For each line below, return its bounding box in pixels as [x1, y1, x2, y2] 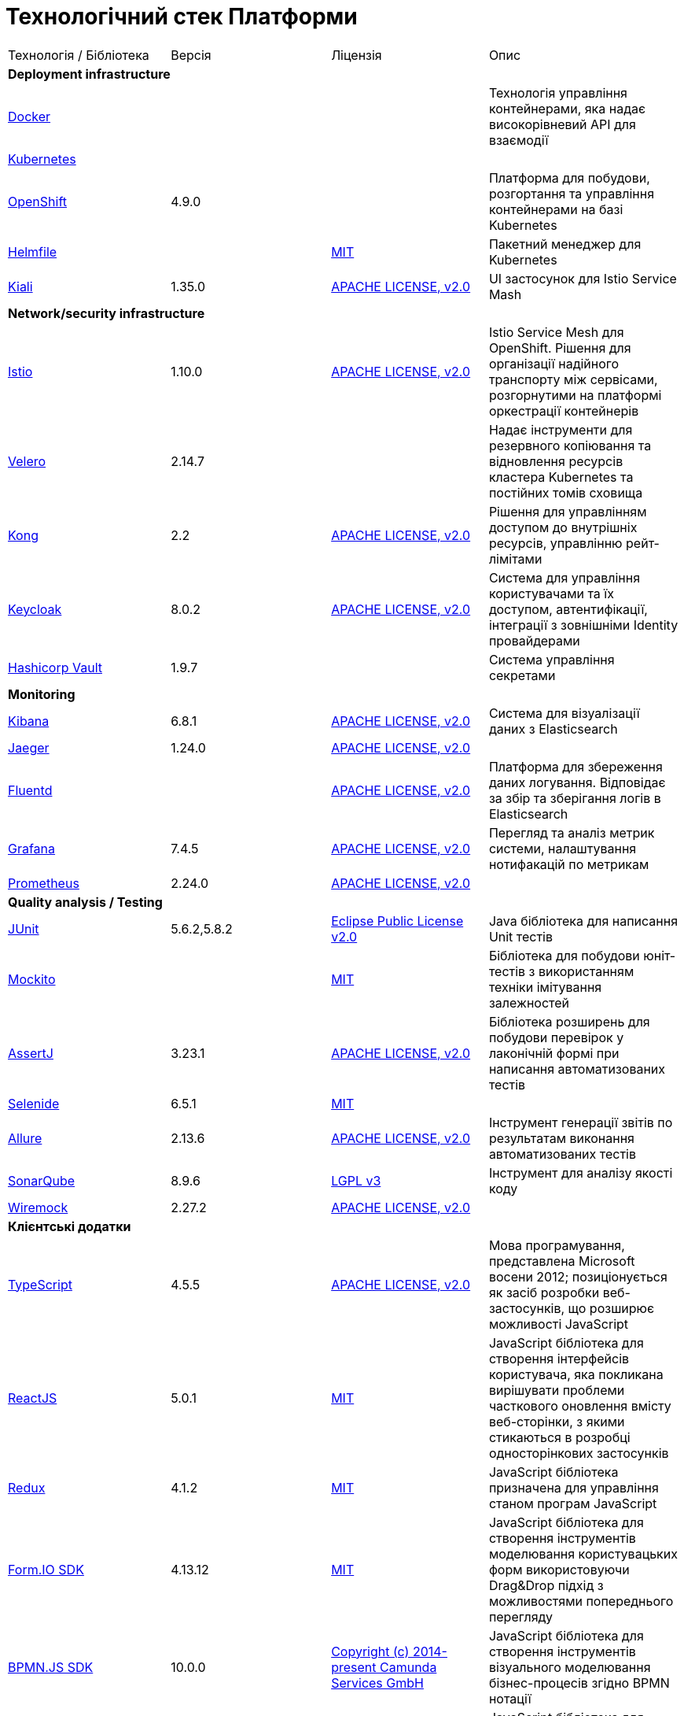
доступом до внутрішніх [488, 519, 638, 535]
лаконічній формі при [488, 1045, 620, 1061]
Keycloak [8, 601, 62, 617]
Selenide [8, 1095, 60, 1111]
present [331, 1659, 377, 1675]
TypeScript [8, 1276, 72, 1293]
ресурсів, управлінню [488, 534, 623, 551]
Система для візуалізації [488, 705, 640, 721]
